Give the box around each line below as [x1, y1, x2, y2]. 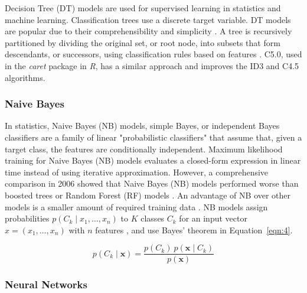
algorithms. [5, 71, 45, 83]
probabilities [5, 212, 50, 224]
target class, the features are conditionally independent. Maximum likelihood [5, 142, 283, 155]
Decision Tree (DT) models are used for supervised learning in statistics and [5, 2, 281, 14]
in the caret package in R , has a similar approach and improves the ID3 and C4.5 [5, 59, 299, 71]
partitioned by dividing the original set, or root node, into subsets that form [5, 36, 280, 48]
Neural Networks [5, 277, 87, 292]
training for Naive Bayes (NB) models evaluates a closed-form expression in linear [5, 154, 301, 167]
